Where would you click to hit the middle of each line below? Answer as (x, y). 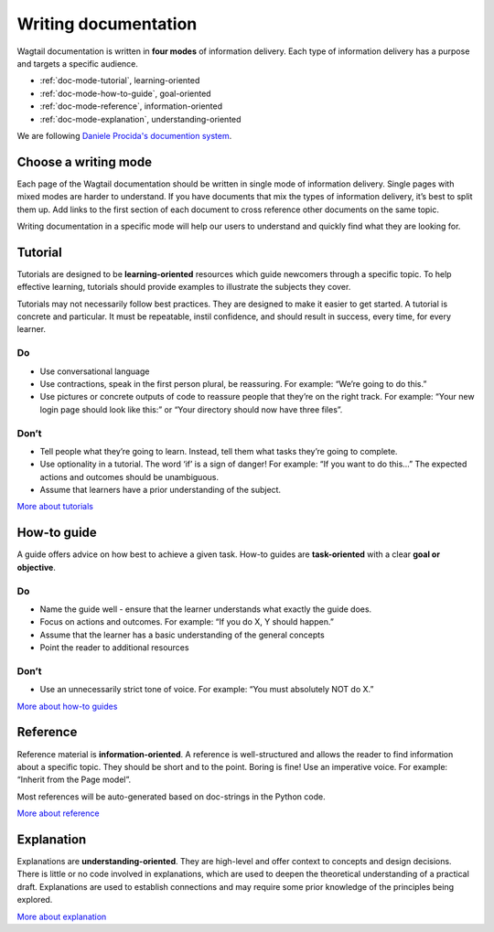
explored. (35, 900)
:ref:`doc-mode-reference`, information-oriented (131, 106)
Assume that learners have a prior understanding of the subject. (161, 490)
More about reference (58, 813)
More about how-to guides (67, 706)
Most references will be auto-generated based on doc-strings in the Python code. (171, 797)
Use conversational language (95, 371)
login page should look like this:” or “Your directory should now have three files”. (191, 409)
